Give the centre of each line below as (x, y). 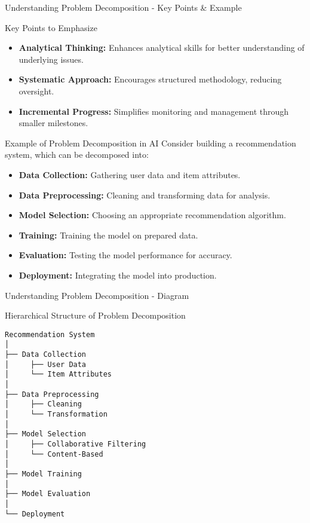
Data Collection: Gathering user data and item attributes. (130, 174)
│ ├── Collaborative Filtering (76, 444)
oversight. (36, 91)
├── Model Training (43, 474)
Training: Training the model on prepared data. (108, 235)
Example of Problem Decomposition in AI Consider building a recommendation (151, 143)
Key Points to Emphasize (51, 27)
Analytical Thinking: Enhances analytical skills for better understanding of (162, 48)
